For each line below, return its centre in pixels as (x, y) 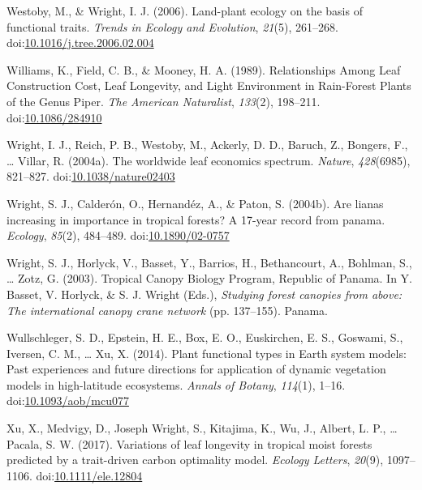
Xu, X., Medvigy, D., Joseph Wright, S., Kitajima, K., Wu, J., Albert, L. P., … (202, 428)
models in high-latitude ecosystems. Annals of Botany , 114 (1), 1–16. (176, 384)
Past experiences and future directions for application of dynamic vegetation (196, 369)
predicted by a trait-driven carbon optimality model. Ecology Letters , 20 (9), (195, 460)
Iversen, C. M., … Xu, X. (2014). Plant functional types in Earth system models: (207, 353)
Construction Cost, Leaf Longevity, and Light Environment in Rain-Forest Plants (209, 85)
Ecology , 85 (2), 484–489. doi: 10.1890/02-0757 (118, 235)
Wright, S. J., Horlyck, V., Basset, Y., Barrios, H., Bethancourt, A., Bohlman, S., (209, 262)
